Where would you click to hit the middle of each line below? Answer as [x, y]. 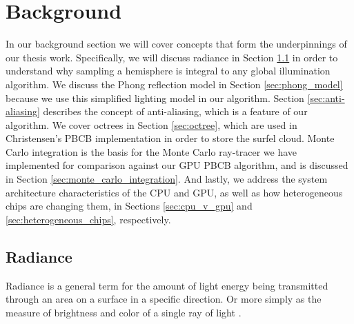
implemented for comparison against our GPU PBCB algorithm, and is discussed [177, 165]
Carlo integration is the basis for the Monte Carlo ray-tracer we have [151, 151]
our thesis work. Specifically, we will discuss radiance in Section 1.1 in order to [172, 57]
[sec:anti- [326, 98]
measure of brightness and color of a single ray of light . [124, 312]
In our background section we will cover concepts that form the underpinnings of [176, 44]
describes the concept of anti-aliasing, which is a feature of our [175, 111]
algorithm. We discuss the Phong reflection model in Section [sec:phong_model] [174, 84]
